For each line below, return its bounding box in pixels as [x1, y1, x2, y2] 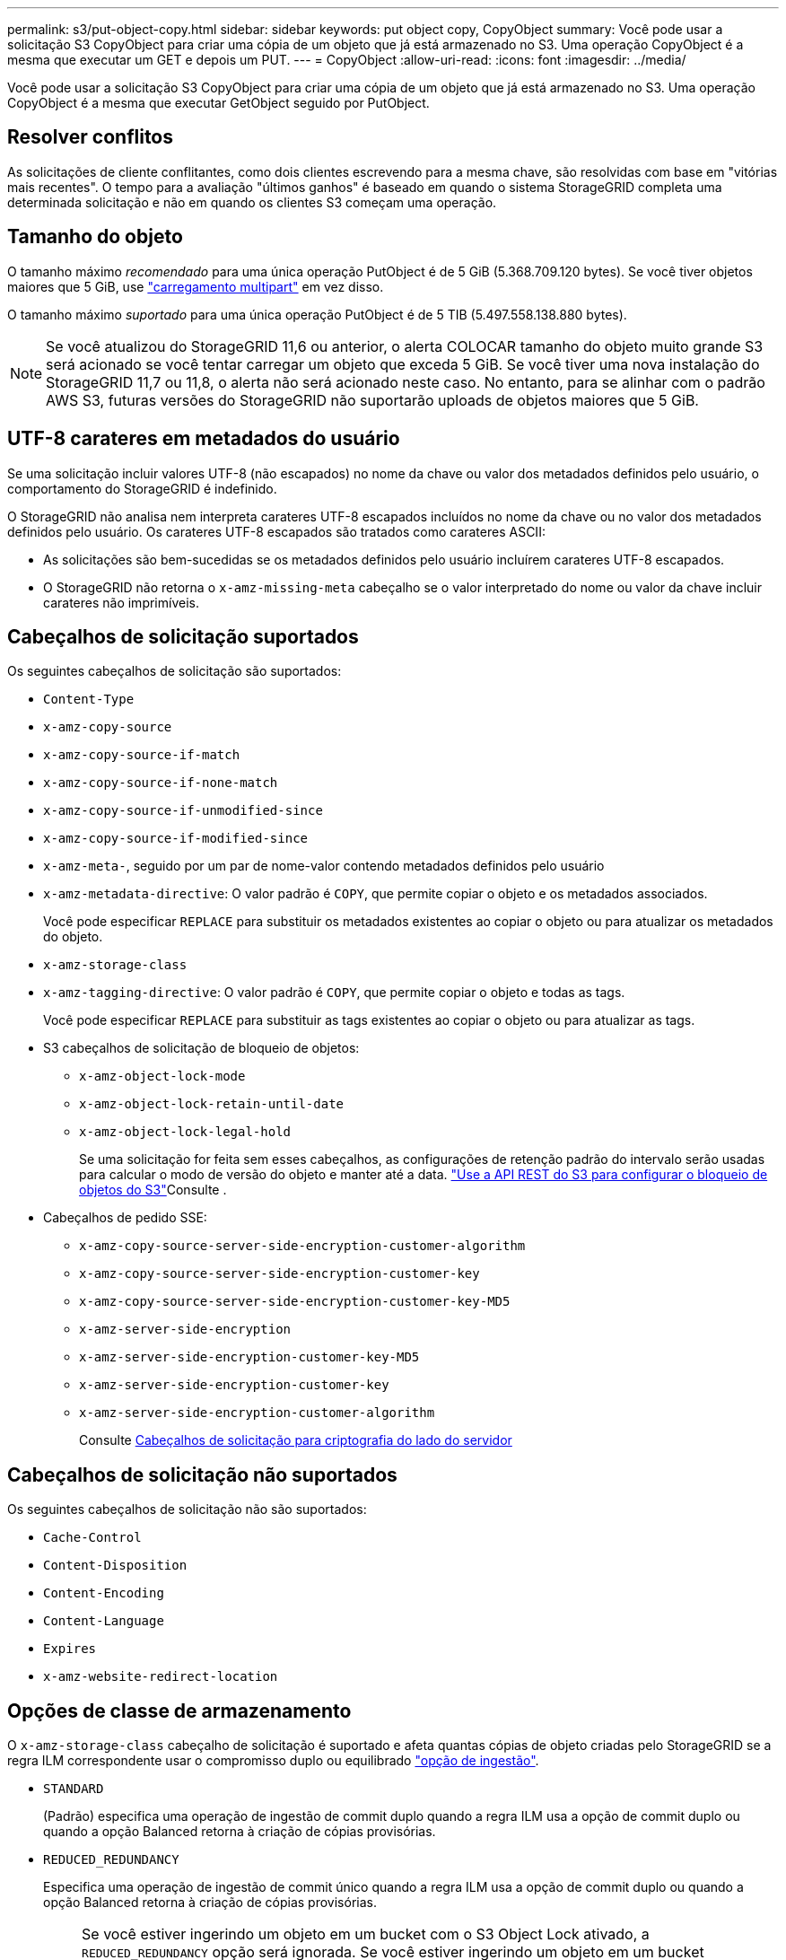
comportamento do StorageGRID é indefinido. [7, 480, 277, 496]
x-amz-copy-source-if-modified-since [43, 831, 309, 846]
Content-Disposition [43, 1558, 188, 1573]
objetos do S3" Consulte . [79, 1182, 227, 1198]
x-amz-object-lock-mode [79, 1069, 246, 1084]
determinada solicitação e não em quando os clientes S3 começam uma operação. [7, 194, 497, 210]
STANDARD [43, 1781, 104, 1797]
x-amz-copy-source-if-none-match [43, 775, 278, 791]
